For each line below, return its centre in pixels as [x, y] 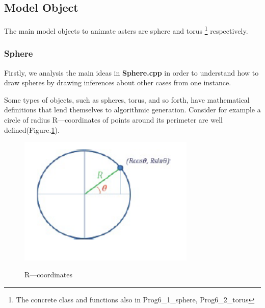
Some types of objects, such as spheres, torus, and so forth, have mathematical [127, 99]
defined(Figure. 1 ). [32, 129]
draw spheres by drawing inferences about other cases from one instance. [118, 82]
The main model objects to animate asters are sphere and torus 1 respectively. [126, 30]
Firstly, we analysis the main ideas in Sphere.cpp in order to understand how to [131, 72]
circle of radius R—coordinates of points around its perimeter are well [113, 120]
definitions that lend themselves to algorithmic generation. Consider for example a [132, 110]
